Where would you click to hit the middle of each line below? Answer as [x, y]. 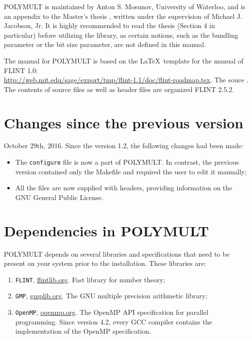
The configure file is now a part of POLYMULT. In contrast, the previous [127, 162]
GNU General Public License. [59, 197]
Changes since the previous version [124, 122]
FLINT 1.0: [21, 70]
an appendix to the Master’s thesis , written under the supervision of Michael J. [123, 16]
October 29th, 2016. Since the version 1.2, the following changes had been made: [124, 146]
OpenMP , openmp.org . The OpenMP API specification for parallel [112, 312]
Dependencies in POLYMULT [107, 230]
